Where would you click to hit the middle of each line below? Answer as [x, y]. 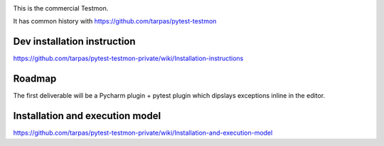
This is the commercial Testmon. [61, 8]
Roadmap [35, 79]
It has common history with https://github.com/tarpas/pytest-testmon [115, 21]
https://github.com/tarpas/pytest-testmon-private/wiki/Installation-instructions [128, 58]
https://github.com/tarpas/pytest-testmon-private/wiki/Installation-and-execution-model [143, 133]
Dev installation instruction [74, 41]
